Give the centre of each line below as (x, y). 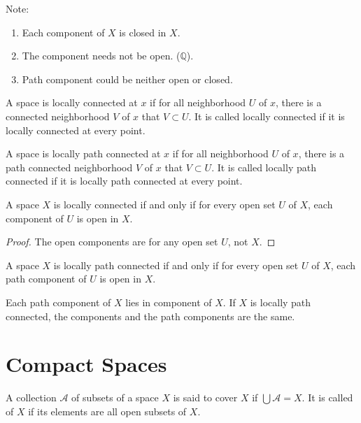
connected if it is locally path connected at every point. (124, 181)
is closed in (143, 32)
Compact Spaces (86, 364)
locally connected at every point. (76, 130)
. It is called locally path (264, 167)
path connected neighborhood (69, 167)
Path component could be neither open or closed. (127, 79)
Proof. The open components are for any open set (112, 242)
